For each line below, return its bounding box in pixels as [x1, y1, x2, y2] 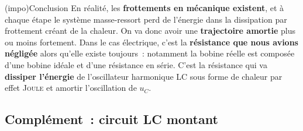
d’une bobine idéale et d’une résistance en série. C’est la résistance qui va [5, 58, 267, 70]
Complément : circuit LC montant [5, 110, 218, 128]
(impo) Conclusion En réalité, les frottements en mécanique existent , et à [5, 2, 284, 13]
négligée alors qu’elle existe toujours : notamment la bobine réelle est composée [5, 47, 295, 59]
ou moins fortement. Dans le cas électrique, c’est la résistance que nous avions [5, 36, 298, 48]
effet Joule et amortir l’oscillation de [5, 82, 137, 94]
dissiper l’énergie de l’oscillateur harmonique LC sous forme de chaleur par [5, 70, 283, 82]
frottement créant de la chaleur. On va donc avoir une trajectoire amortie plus [5, 24, 296, 37]
